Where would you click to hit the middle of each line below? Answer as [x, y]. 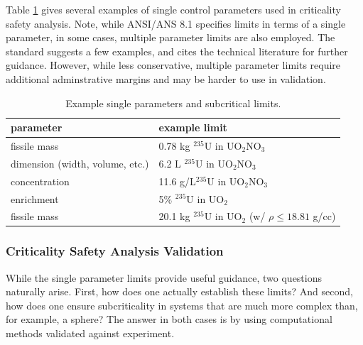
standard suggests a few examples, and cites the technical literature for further [177, 51]
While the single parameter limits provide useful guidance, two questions [164, 277]
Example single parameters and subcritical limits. [173, 103]
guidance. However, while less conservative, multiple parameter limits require [173, 65]
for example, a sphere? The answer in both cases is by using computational [169, 319]
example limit [193, 127]
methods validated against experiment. [90, 333]
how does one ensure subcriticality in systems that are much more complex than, [182, 305]
